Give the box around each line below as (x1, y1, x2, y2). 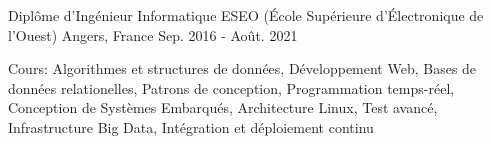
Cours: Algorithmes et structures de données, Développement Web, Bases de (8, 58, 477, 79)
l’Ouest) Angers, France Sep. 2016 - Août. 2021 (8, 24, 298, 45)
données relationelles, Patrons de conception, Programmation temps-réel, (8, 77, 455, 98)
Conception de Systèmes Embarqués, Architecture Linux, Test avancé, (8, 97, 438, 118)
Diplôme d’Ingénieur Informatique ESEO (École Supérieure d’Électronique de (8, 5, 484, 25)
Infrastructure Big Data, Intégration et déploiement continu (8, 116, 374, 137)
